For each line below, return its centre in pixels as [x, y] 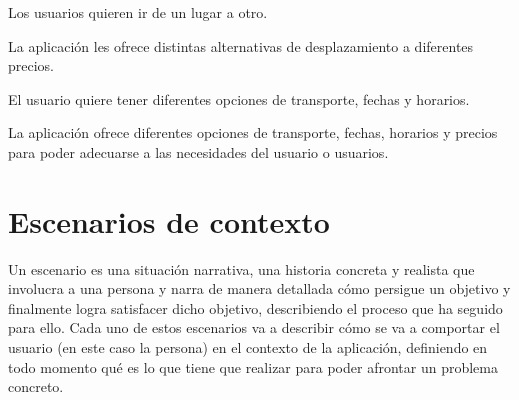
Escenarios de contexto [169, 220]
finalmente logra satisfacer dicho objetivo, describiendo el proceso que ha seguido [255, 307]
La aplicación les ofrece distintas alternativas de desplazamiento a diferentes [241, 45]
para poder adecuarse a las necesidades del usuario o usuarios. [198, 151]
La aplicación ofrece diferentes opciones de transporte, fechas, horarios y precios [253, 132]
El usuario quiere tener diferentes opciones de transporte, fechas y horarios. [239, 98]
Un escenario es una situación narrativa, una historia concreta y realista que [241, 268]
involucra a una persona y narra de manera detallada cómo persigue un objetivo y [259, 288]
